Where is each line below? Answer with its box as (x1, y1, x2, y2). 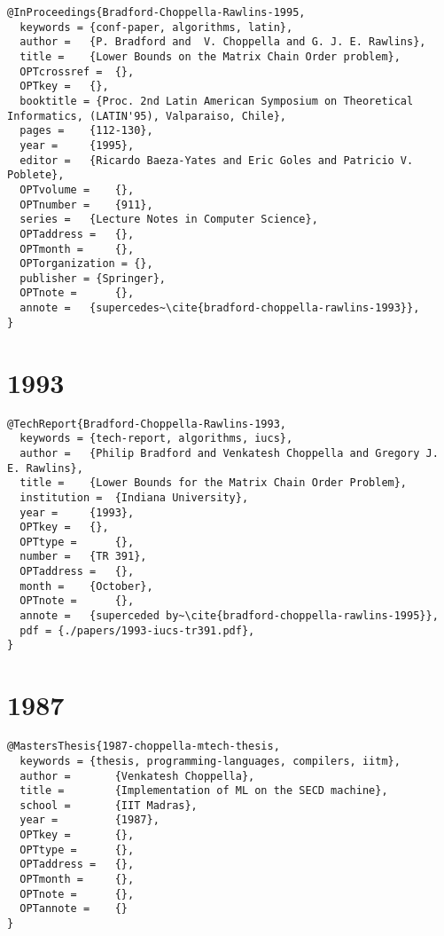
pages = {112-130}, (19, 124, 153, 138)
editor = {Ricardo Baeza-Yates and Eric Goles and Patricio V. (19, 153, 414, 167)
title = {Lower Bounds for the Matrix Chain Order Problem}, (19, 476, 408, 490)
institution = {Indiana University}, (19, 491, 249, 504)
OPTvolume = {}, (19, 183, 135, 196)
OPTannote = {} (19, 902, 129, 916)
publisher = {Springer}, (19, 271, 166, 285)
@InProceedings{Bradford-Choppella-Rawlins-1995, (7, 6, 306, 19)
